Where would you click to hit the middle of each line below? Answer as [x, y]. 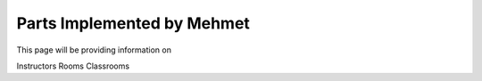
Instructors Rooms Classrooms [73, 66]
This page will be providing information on [94, 50]
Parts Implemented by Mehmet [133, 23]
